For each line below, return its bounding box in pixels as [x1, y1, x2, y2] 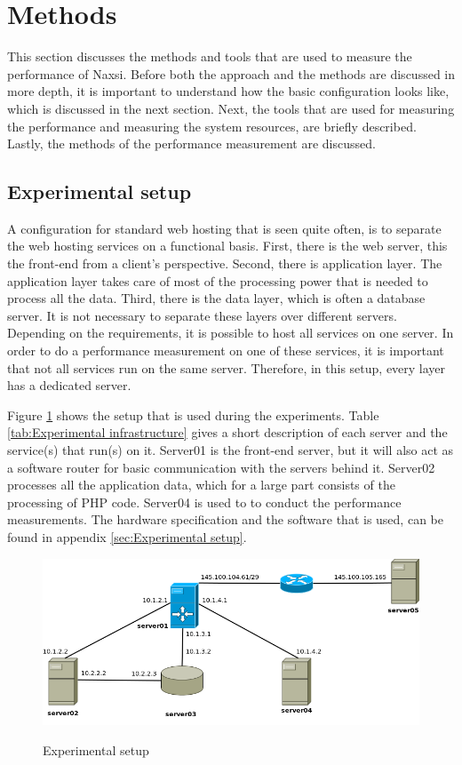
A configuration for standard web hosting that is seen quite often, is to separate [7, 219, 442, 237]
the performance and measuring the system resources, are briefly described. [7, 116, 417, 135]
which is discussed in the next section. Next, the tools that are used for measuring [7, 99, 455, 117]
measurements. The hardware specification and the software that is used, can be [7, 510, 443, 529]
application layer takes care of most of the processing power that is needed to [7, 271, 428, 290]
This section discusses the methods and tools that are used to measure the [7, 47, 412, 66]
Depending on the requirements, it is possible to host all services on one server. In [7, 323, 454, 342]
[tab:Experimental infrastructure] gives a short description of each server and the [7, 423, 448, 442]
